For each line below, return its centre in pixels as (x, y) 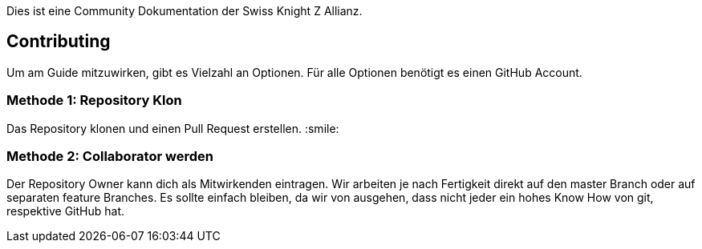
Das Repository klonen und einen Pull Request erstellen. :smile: (173, 128)
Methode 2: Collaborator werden (110, 156)
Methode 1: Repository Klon (94, 100)
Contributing (59, 42)
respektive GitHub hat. (66, 211)
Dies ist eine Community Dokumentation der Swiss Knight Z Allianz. (185, 11)
